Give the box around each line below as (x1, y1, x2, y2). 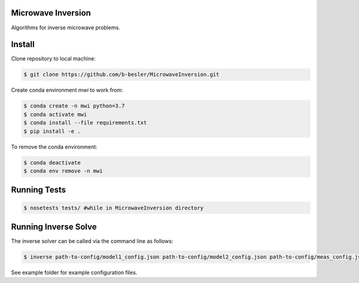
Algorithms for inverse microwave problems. (11, 24, 121, 31)
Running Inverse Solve (11, 221, 97, 232)
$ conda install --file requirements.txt (23, 120, 147, 126)
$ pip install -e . (23, 127, 81, 135)
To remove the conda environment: (11, 143, 98, 150)
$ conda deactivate (23, 159, 81, 166)
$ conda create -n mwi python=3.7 (23, 102, 125, 109)
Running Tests (11, 185, 66, 195)
